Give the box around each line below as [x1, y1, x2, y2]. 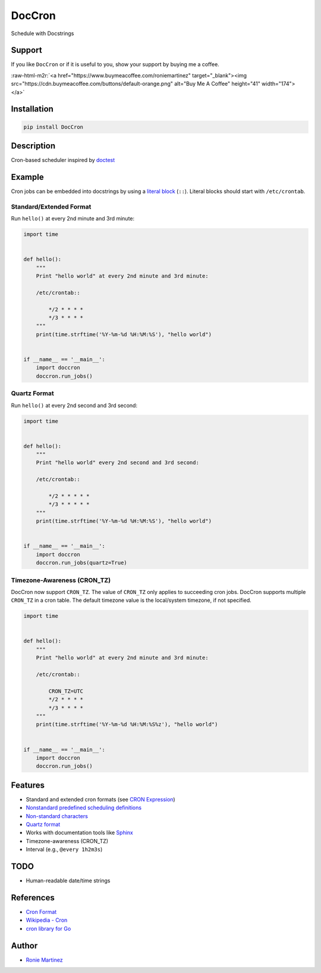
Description [11, 141, 56, 151]
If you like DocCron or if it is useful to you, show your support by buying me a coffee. [11, 61, 219, 68]
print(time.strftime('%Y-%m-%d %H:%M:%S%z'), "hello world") [36, 721, 218, 728]
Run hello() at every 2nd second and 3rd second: [11, 402, 138, 409]
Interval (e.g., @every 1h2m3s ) [26, 846, 103, 853]
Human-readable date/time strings [26, 877, 111, 884]
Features [11, 780, 45, 790]
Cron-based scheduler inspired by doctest [11, 157, 115, 164]
